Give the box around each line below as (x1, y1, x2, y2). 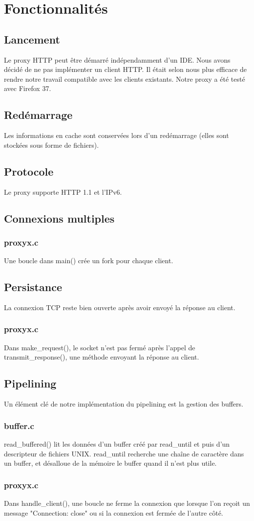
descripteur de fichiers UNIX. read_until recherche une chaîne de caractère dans (4, 448, 244, 458)
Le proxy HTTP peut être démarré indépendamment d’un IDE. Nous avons (4, 54, 231, 65)
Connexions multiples (4, 210, 115, 226)
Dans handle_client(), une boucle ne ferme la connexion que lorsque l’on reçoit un (4, 498, 250, 508)
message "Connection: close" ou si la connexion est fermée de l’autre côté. (4, 507, 223, 518)
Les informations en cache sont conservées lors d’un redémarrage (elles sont (4, 130, 229, 140)
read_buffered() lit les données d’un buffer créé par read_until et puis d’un (4, 438, 230, 449)
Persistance (4, 279, 62, 294)
